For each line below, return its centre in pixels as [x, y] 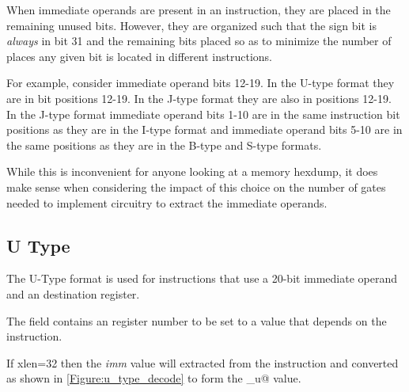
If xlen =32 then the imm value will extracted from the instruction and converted [203, 362]
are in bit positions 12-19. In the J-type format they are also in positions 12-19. [199, 98]
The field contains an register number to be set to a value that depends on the [197, 320]
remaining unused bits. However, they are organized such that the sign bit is [191, 25]
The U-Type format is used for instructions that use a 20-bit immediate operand [202, 278]
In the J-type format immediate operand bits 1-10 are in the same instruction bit [203, 114]
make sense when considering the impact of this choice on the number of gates [196, 186]
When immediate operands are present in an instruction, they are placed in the [199, 10]
